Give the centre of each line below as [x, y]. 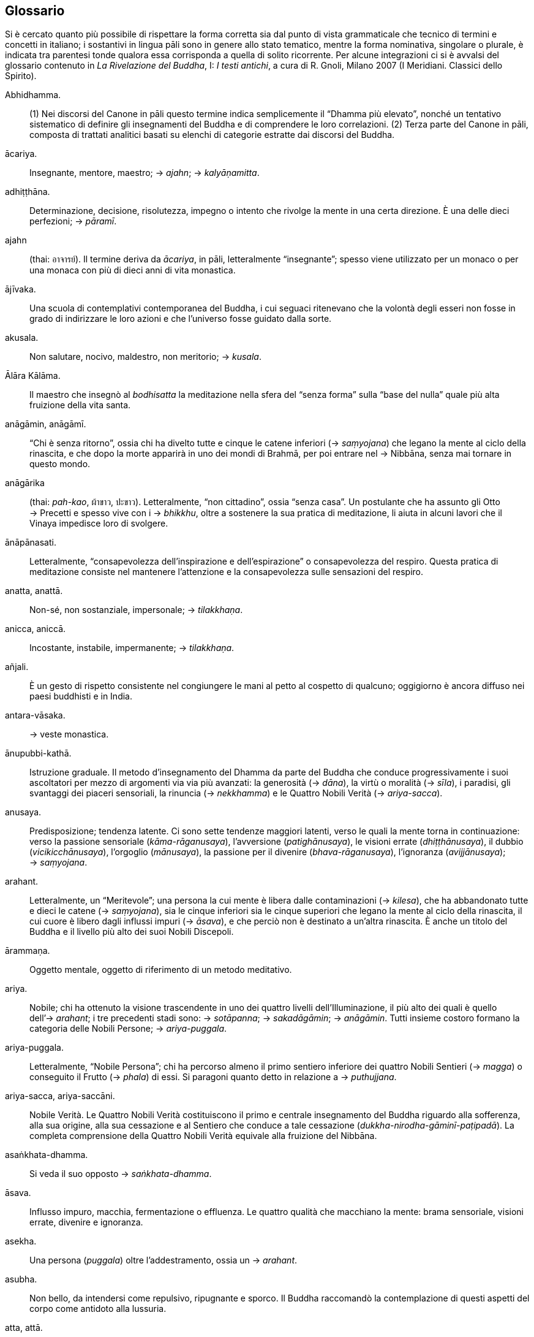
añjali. [17, 667]
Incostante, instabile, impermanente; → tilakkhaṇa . [132, 648]
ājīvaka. [21, 289]
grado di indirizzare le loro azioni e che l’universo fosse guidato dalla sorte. [181, 319]
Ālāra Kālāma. [33, 376]
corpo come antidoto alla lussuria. [98, 1309]
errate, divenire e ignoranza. [86, 1222]
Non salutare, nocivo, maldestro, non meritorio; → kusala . [145, 357]
